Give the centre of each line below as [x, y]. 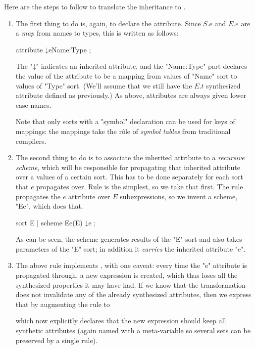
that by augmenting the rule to [63, 304]
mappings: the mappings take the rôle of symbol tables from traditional [123, 131]
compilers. [31, 141]
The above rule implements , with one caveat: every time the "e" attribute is [131, 265]
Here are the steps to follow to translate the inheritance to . [95, 6]
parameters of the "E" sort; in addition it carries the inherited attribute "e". [130, 248]
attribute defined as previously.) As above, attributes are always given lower [131, 95]
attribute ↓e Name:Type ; [53, 49]
